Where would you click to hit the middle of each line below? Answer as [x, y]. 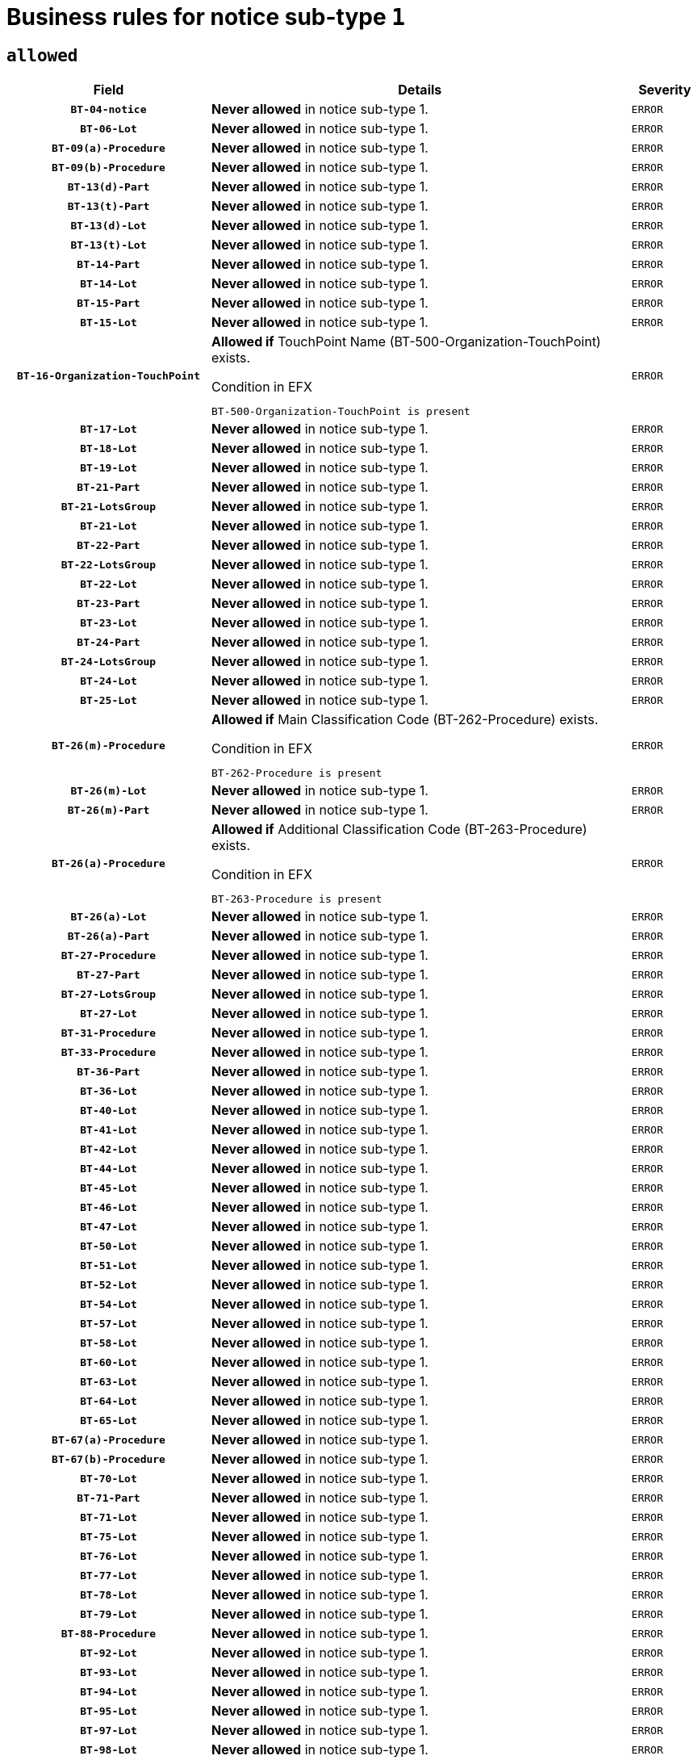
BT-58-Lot [109, 1343]
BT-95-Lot [109, 1711]
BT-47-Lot [109, 1226]
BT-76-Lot [109, 1556]
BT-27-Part [109, 974]
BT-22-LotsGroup [109, 564]
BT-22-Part [109, 545]
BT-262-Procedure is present [297, 773]
